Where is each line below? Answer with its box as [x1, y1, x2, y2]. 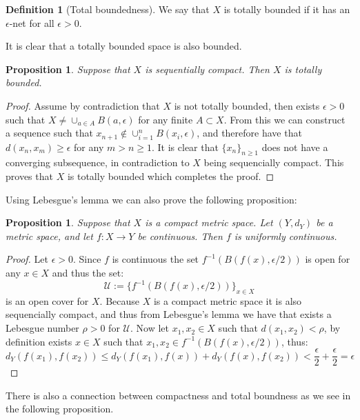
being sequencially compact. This [203, 155, 344, 170]
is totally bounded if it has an [223, 2, 350, 16]
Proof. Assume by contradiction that [6, 98, 160, 112]
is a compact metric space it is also [153, 293, 302, 308]
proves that [6, 169, 53, 183]
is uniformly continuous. [234, 228, 337, 243]
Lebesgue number [6, 321, 79, 335]
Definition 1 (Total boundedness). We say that [6, 2, 210, 16]
